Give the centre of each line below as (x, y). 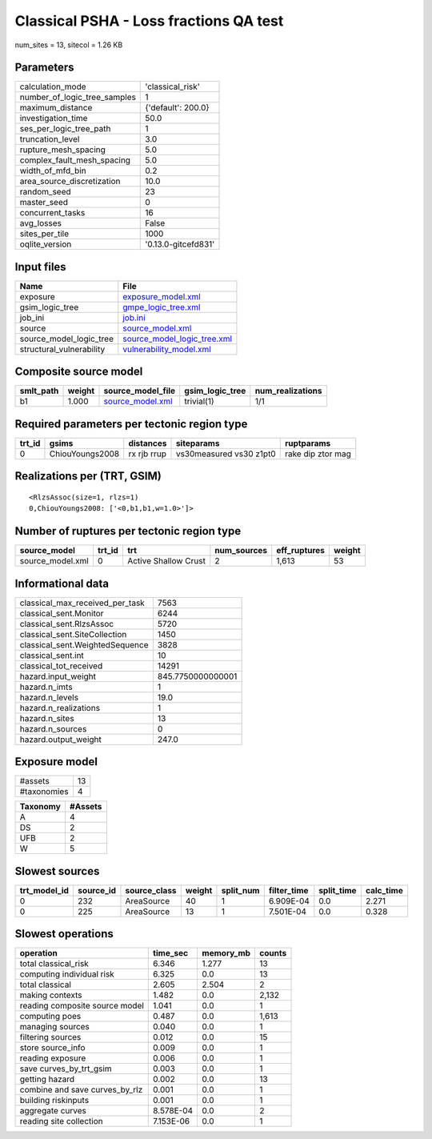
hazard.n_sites (47, 718)
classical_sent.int (52, 655)
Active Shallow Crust (166, 561)
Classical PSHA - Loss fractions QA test (149, 21)
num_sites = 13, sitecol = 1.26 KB (69, 45)
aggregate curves (53, 1111)
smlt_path (39, 391)
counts (273, 953)
